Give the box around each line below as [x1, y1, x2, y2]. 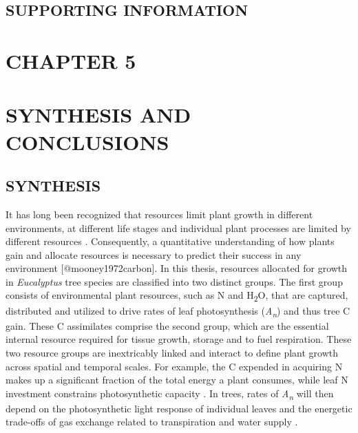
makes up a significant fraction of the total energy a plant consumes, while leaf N [6, 372, 348, 387]
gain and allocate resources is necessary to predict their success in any [6, 247, 302, 262]
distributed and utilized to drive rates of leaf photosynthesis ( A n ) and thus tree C [6, 303, 350, 319]
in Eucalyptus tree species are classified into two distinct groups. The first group [6, 274, 343, 288]
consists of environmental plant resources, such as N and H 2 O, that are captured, [6, 288, 348, 304]
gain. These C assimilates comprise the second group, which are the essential [6, 318, 329, 332]
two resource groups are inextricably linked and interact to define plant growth [6, 345, 339, 359]
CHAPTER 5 [6, 46, 136, 74]
